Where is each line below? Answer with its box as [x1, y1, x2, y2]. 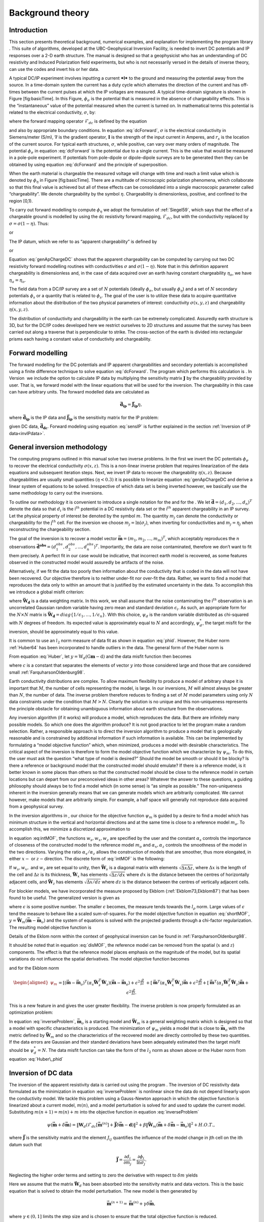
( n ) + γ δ [133, 1200, 150, 1207]
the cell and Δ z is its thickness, [9, 872, 72, 877]
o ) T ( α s [81, 979, 94, 987]
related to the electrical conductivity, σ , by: [9, 109, 96, 115]
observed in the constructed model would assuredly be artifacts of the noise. [9, 560, 165, 566]
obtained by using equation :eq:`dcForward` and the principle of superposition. [9, 161, 168, 167]
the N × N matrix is [9, 611, 47, 617]
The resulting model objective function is [9, 924, 91, 930]
